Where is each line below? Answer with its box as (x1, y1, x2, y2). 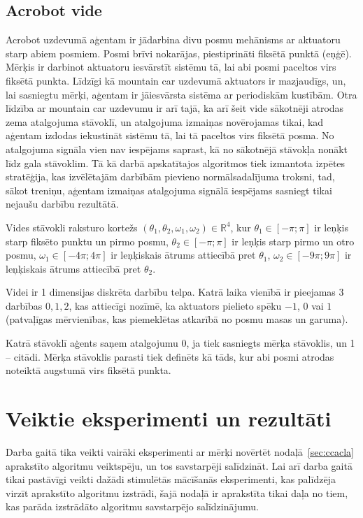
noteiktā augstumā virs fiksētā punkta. (6, 363, 171, 377)
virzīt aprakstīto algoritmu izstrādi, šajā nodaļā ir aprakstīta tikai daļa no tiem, (6, 485, 348, 500)
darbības (6, 298, 43, 312)
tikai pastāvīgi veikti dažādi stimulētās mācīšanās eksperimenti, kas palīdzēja (6, 472, 336, 487)
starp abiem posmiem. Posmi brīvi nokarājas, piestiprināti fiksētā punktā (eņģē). (6, 45, 352, 60)
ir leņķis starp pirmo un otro (232, 233, 355, 248)
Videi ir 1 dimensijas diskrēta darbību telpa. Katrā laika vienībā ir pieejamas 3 (6, 285, 344, 299)
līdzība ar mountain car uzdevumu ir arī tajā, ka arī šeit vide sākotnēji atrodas (6, 101, 344, 115)
